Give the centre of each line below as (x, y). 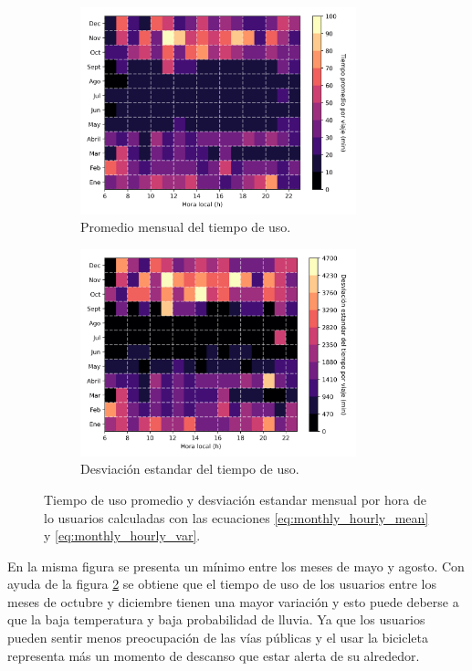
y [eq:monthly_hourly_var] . (122, 535)
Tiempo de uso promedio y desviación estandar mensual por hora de (235, 499)
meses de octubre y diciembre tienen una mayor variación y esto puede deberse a (233, 601)
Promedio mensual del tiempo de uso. (186, 227)
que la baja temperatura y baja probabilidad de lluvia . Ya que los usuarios (216, 619)
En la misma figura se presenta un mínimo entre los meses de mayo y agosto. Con (236, 566)
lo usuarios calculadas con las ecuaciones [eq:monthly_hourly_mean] (236, 517)
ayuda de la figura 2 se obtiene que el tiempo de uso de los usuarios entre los (222, 584)
